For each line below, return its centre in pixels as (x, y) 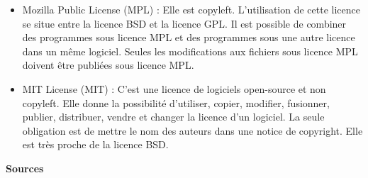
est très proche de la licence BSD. (95, 144)
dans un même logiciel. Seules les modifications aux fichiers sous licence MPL (190, 51)
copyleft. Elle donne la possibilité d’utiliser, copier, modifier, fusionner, (176, 102)
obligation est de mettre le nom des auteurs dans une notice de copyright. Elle (193, 130)
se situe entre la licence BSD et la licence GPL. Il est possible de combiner (184, 23)
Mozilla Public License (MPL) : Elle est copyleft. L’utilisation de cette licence (191, 9)
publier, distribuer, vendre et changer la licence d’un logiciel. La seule (173, 117)
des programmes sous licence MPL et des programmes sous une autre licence (189, 37)
